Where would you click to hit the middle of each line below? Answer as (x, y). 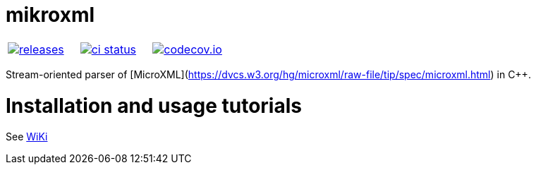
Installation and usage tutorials (154, 105)
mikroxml (50, 15)
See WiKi (27, 137)
